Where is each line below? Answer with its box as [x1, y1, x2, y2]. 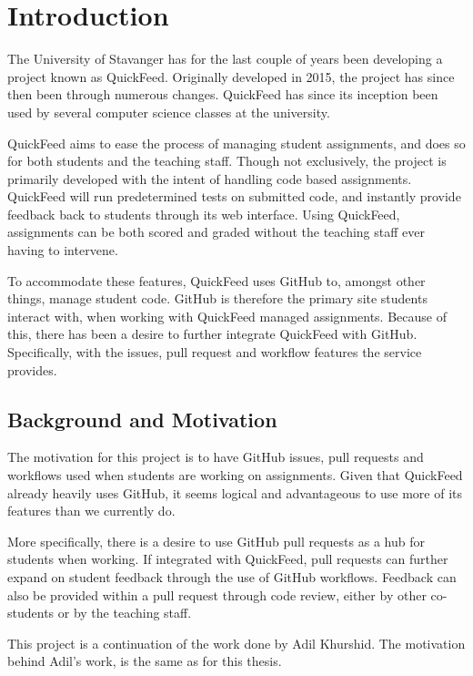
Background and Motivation [7, 405, 277, 433]
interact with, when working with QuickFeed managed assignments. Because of [7, 306, 447, 325]
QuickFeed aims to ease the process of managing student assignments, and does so [7, 133, 466, 152]
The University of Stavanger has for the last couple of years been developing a [7, 49, 443, 68]
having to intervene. [7, 241, 118, 260]
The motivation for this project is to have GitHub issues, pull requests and [7, 447, 424, 466]
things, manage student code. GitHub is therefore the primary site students [7, 289, 428, 308]
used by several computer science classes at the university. [7, 102, 330, 121]
